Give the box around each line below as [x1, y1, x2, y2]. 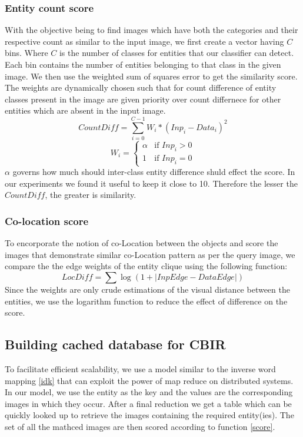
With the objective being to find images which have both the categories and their [5, 24, 298, 36]
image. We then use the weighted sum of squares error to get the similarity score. [5, 69, 298, 82]
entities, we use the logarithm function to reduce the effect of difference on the [5, 294, 288, 307]
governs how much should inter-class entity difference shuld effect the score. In [12, 165, 295, 178]
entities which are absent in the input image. [5, 104, 166, 117]
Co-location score [5, 213, 89, 228]
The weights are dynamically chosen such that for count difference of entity [5, 81, 277, 94]
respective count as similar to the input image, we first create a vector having [5, 35, 284, 47]
